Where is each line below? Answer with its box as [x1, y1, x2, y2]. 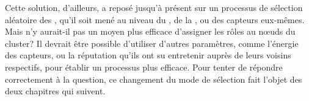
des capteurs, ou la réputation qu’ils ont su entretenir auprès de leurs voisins [5, 49, 291, 61]
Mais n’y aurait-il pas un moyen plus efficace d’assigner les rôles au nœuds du [5, 25, 296, 38]
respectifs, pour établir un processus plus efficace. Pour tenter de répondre [5, 60, 283, 73]
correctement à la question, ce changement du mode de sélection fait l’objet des [5, 72, 302, 85]
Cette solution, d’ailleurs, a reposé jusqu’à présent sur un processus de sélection [5, 1, 303, 13]
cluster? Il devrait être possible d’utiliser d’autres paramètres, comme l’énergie [5, 37, 299, 49]
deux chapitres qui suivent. [5, 85, 106, 97]
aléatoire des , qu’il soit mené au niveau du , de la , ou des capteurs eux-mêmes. [5, 13, 305, 26]
